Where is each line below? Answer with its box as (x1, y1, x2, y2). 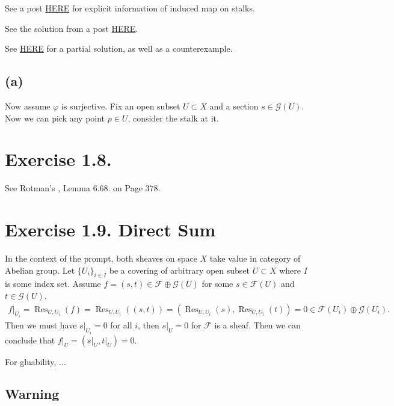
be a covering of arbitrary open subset (109, 263, 250, 276)
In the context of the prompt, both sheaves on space (5, 252, 197, 265)
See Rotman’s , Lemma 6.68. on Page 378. (5, 182, 161, 194)
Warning (5, 384, 60, 403)
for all (110, 319, 132, 331)
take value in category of (209, 252, 301, 265)
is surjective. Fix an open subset (61, 99, 180, 112)
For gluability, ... (5, 355, 66, 368)
